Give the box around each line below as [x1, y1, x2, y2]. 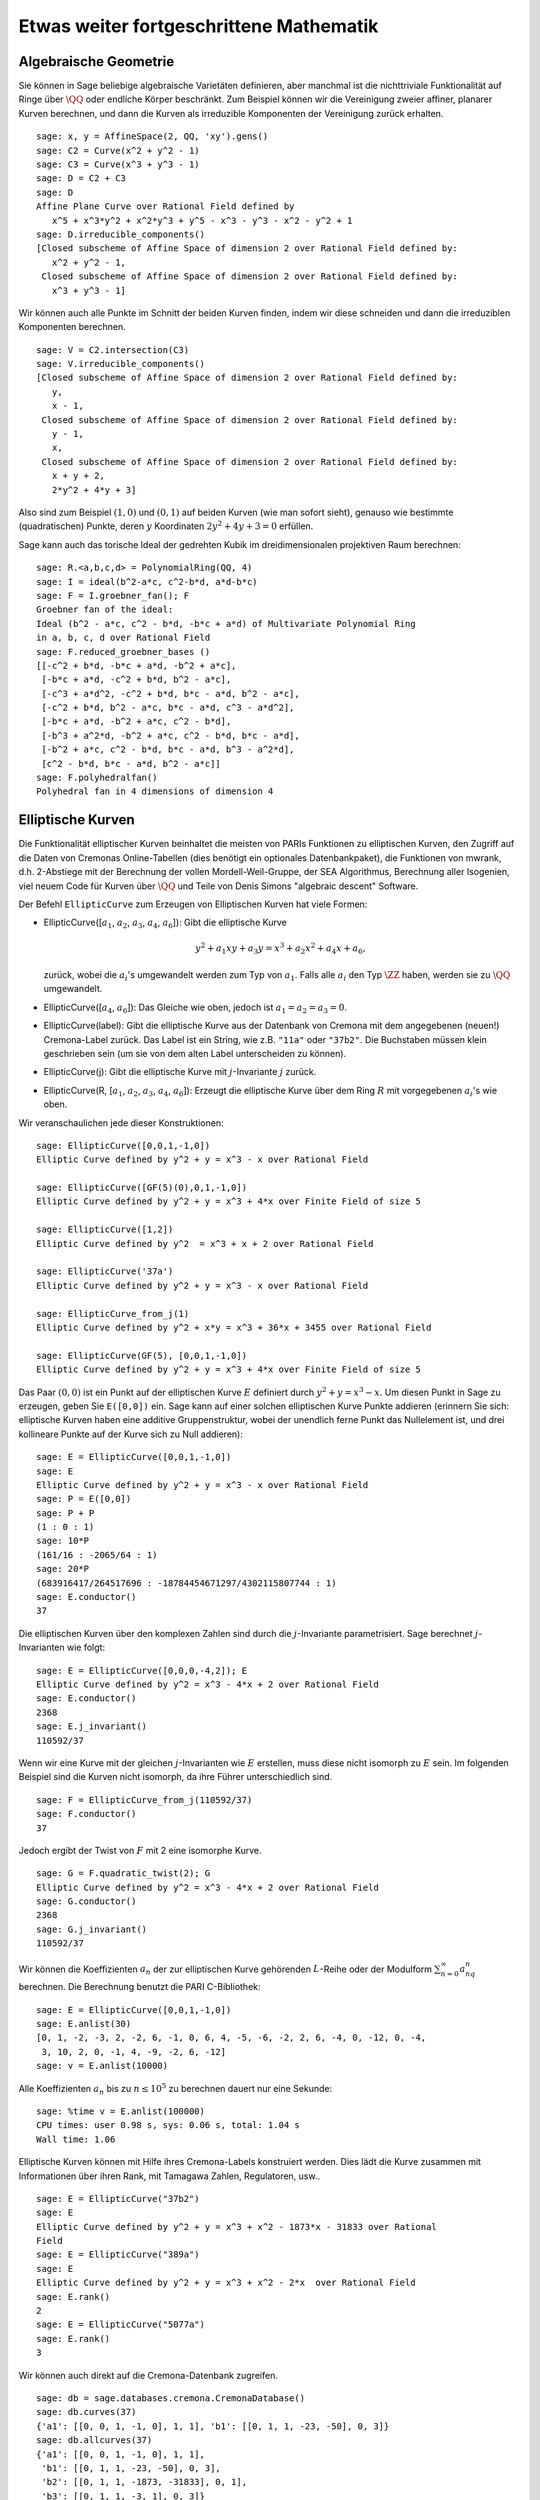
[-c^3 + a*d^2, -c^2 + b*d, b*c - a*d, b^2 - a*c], [41, 688, 300, 699]
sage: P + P [36, 1507, 95, 1519]
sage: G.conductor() [36, 1896, 137, 1907]
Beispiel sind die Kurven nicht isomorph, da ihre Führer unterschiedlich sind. [18, 1771, 333, 1783]
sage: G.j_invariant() [36, 1923, 148, 1935]
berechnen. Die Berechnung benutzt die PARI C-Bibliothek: [18, 1981, 261, 1993]
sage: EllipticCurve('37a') [36, 1266, 174, 1277]
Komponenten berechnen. [18, 321, 126, 333]
